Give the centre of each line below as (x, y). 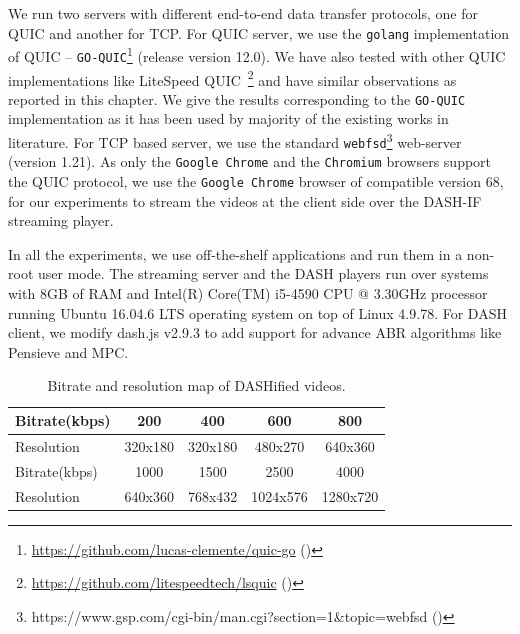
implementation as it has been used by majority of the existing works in (228, 118)
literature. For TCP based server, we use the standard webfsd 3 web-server (235, 140)
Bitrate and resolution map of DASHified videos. (196, 385)
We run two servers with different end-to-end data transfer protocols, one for (243, 13)
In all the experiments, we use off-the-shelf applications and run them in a (235, 253)
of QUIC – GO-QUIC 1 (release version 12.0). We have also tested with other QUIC (257, 54)
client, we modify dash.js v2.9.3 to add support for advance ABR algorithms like (255, 332)
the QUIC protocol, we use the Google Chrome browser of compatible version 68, (256, 181)
